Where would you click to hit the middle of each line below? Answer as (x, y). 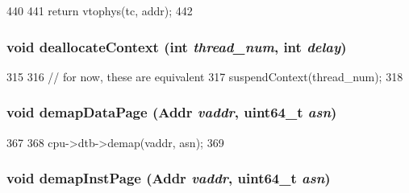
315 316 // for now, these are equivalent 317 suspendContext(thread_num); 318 (205, 76)
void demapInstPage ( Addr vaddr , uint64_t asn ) (169, 178)
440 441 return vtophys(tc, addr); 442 (100, 10)
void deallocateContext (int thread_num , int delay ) (177, 46)
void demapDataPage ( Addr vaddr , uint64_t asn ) (172, 112)
